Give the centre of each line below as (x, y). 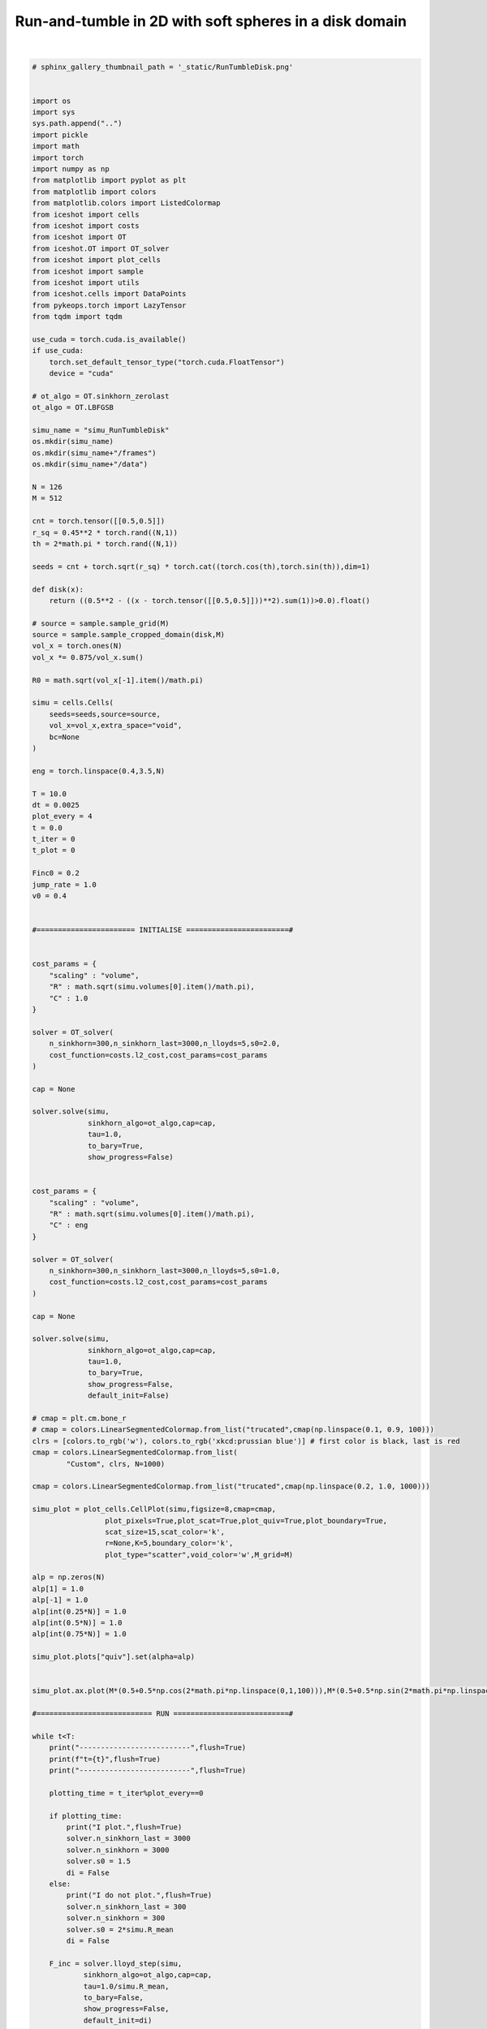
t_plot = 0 (54, 851)
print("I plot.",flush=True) (124, 1827)
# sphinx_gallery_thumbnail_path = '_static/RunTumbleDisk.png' (163, 67)
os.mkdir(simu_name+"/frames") (95, 453)
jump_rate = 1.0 (65, 884)
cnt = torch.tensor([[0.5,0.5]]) (99, 521)
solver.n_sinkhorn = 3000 (118, 1850)
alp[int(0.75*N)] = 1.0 (80, 1634)
